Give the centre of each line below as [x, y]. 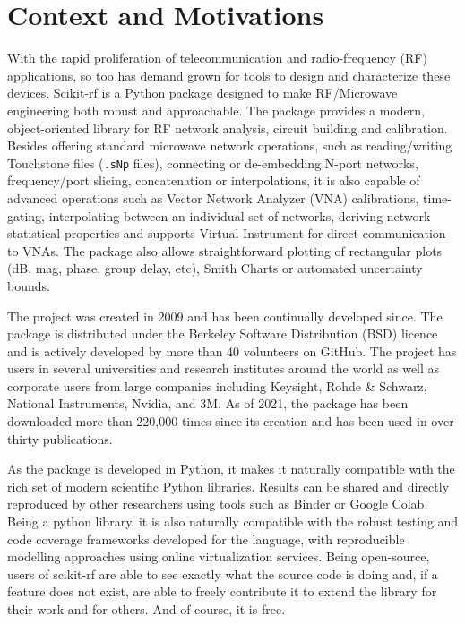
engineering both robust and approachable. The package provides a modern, [216, 110]
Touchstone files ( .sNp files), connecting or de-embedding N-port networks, [213, 162]
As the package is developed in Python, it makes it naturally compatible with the [231, 469]
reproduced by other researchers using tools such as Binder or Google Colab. [218, 504]
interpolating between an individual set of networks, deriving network [240, 215]
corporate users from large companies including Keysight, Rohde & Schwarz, [217, 385]
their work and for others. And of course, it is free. [146, 609]
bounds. [29, 285]
